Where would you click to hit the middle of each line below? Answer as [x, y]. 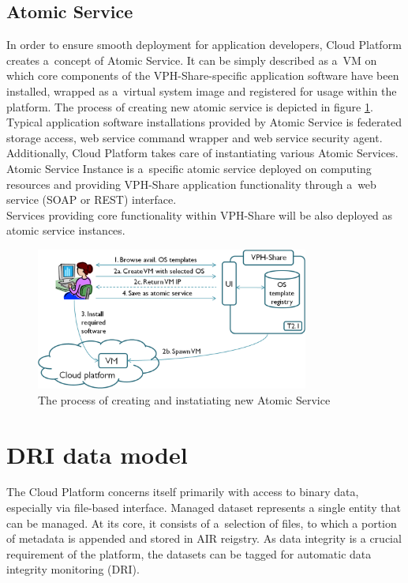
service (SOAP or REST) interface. [92, 199]
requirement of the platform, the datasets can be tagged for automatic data [189, 553]
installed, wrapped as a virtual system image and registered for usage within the [202, 90]
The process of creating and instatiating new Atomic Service [184, 399]
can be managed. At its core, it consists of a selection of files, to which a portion [202, 523]
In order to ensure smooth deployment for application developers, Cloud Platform [204, 45]
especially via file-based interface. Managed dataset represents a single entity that [204, 508]
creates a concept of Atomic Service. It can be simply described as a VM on [192, 60]
